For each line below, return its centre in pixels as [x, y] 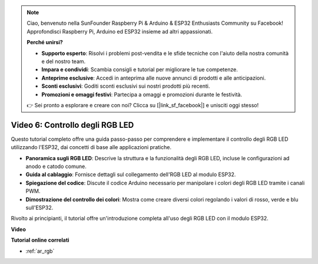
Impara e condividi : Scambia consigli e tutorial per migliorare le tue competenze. [140, 70]
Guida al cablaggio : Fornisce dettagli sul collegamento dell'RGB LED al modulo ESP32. [131, 174]
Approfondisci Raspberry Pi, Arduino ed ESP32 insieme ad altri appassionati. [120, 31]
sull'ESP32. [39, 207]
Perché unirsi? [45, 42]
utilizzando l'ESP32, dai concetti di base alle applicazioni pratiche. [91, 147]
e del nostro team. [64, 61]
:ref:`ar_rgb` [40, 251]
